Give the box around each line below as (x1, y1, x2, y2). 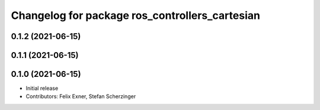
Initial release (25, 85, 59, 92)
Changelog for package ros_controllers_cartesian (11, 9, 261, 22)
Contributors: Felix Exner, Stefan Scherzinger (25, 93, 136, 100)
